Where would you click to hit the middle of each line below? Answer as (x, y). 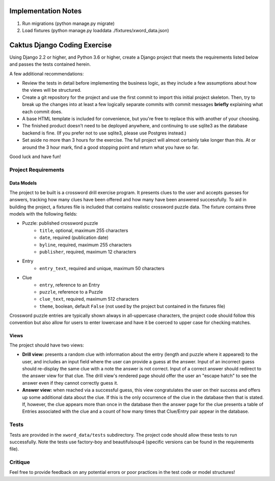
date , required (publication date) (74, 237)
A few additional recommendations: (47, 73)
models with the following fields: (43, 214)
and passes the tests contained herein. (50, 64)
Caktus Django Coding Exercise (61, 45)
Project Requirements (37, 170)
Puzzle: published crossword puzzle (60, 223)
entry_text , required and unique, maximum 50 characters (102, 268)
